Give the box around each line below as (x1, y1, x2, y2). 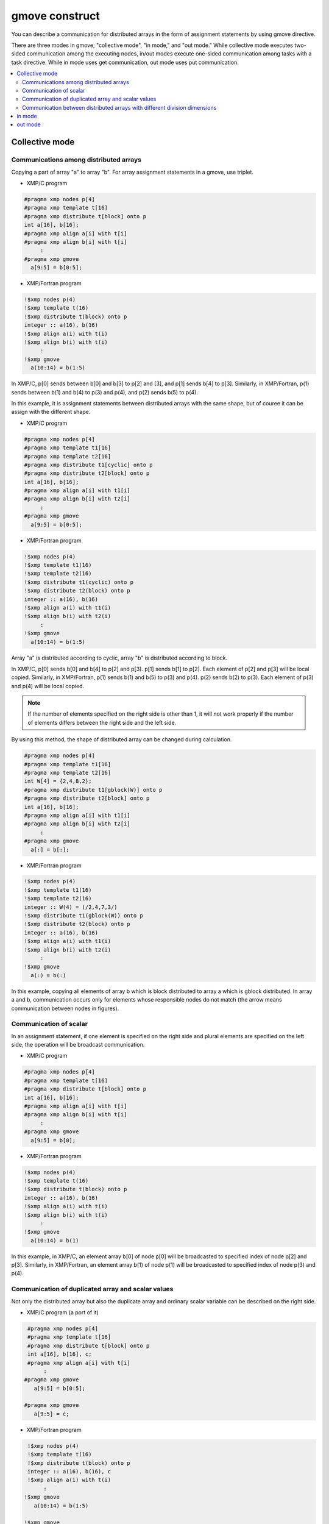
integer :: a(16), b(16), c (27, 1468, 111, 1475)
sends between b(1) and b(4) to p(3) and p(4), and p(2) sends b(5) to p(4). (11, 388, 198, 396)
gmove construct (11, 9, 101, 23)
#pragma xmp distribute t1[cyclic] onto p (24, 461, 153, 468)
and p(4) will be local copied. (11, 682, 85, 689)
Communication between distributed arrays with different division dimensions (22, 104, 217, 111)
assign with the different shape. (11, 408, 91, 416)
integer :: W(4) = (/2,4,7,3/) (24, 903, 118, 911)
